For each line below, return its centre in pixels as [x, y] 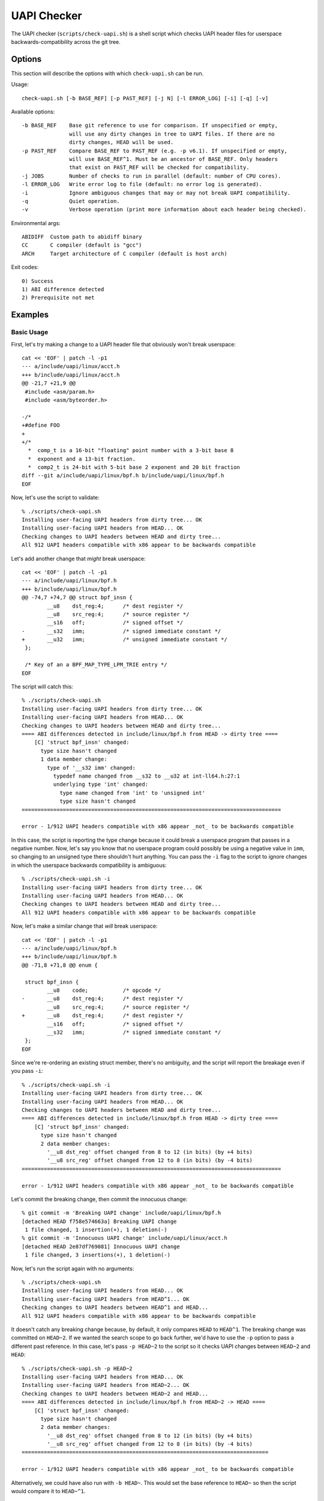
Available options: [33, 112]
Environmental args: [36, 223]
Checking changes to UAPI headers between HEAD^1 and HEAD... [115, 1308]
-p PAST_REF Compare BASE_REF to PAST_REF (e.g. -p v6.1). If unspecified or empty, [155, 151]
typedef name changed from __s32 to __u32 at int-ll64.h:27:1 [146, 776]
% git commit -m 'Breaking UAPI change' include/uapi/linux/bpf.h [121, 1213]
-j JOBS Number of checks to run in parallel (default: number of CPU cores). [151, 176]
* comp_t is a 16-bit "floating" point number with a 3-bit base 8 [131, 451]
